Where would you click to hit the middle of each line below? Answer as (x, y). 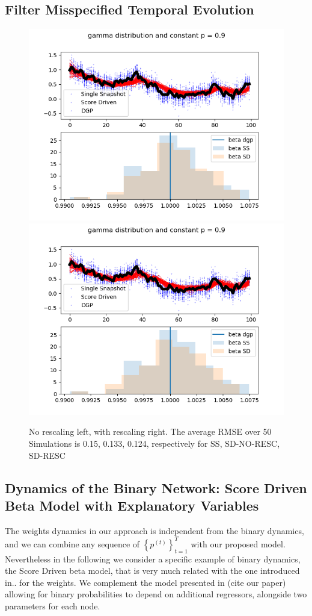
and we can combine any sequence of (72, 543)
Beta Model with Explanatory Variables (132, 505)
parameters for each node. (53, 606)
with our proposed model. (238, 543)
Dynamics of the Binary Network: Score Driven (156, 487)
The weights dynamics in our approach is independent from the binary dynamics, (154, 530)
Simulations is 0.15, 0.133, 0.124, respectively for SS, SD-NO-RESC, (154, 443)
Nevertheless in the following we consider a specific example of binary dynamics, (153, 558)
